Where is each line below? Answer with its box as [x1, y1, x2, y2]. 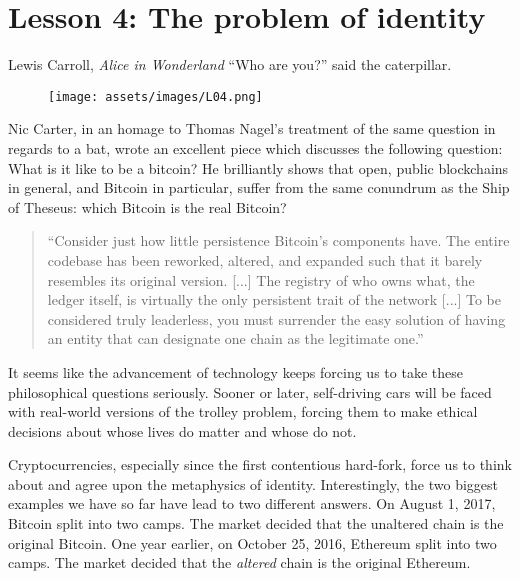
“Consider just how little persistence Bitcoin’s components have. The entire [47, 230, 510, 251]
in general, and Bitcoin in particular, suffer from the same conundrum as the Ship [8, 177, 510, 198]
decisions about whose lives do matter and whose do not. [8, 420, 357, 441]
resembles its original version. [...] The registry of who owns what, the [47, 269, 475, 290]
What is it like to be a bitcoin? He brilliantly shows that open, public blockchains [8, 157, 509, 178]
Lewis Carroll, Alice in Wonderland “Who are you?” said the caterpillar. [8, 54, 452, 75]
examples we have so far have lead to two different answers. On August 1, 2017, [8, 493, 496, 514]
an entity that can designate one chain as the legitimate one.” [47, 328, 424, 349]
